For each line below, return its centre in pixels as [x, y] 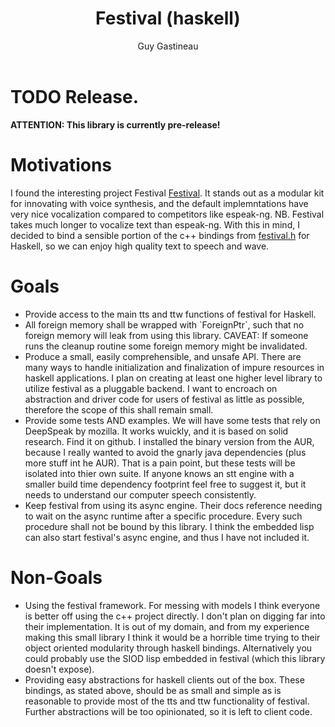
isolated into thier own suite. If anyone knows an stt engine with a [159, 473]
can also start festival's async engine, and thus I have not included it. [167, 537]
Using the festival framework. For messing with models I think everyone [172, 605]
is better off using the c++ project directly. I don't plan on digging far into [175, 616]
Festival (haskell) [168, 18]
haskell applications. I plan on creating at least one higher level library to [173, 378]
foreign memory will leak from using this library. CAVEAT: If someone [166, 335]
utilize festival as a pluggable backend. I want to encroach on [151, 388]
